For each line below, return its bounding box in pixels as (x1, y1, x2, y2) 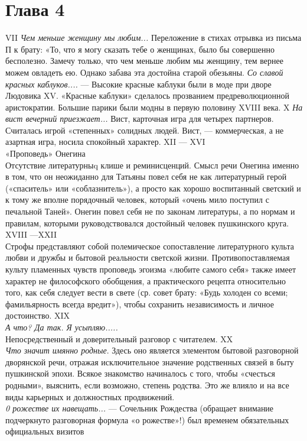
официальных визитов (5, 425, 84, 437)
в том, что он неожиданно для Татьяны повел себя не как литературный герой (5, 170, 287, 183)
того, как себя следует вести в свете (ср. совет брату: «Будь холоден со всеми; (5, 286, 288, 299)
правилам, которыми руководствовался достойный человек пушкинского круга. (5, 216, 289, 229)
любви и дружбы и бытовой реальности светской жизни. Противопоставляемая (5, 251, 290, 264)
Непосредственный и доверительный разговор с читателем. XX (5, 332, 233, 345)
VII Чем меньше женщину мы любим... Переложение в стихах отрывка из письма (5, 31, 302, 44)
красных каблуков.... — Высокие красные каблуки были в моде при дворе (5, 77, 272, 90)
